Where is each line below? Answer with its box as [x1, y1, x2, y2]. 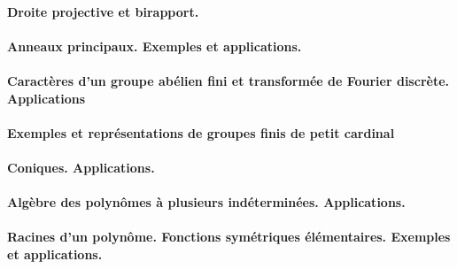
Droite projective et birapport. [7, 2, 199, 20]
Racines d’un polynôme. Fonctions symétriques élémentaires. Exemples [7, 227, 451, 246]
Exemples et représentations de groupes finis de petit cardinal [7, 123, 395, 142]
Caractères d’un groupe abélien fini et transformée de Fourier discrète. [7, 71, 450, 89]
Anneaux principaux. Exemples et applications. [7, 36, 302, 55]
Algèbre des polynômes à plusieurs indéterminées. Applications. [7, 193, 406, 211]
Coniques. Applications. [7, 158, 155, 176]
